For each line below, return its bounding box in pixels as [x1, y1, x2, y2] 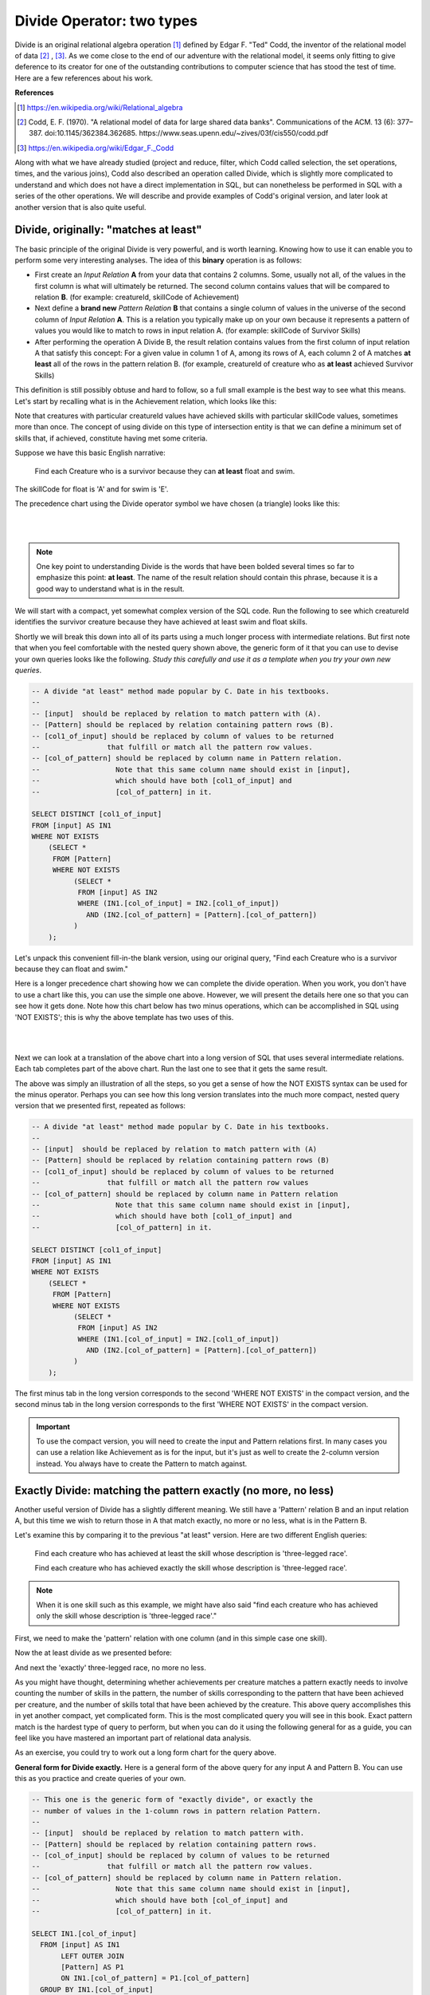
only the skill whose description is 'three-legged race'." [36, 1611, 217, 1621]
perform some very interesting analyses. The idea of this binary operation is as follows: [14, 255, 303, 265]
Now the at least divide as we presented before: [14, 1648, 173, 1657]
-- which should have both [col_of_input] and [31, 1895, 288, 1905]
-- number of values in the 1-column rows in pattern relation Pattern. [31, 1806, 322, 1815]
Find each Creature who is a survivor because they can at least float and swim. [34, 466, 295, 476]
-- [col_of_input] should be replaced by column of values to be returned [31, 1851, 330, 1860]
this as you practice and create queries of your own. [14, 1774, 186, 1784]
